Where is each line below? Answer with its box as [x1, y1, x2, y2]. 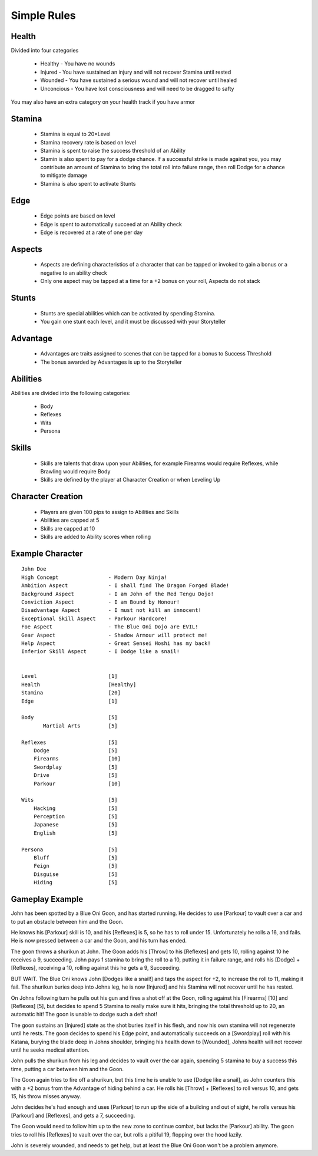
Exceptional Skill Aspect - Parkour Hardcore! [21, 615, 168, 622]
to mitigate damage [40, 172, 88, 179]
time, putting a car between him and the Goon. [11, 1065, 124, 1072]
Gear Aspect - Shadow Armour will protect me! [21, 631, 208, 638]
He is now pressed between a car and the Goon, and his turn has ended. [11, 937, 187, 944]
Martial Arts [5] [43, 722, 118, 729]
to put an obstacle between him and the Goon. [11, 918, 124, 925]
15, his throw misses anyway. [11, 1092, 82, 1099]
